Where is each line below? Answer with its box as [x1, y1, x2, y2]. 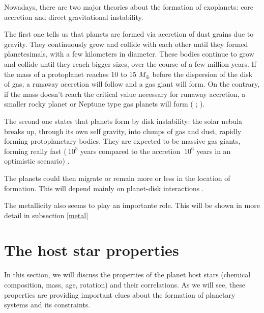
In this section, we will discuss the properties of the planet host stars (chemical [4, 269, 251, 280]
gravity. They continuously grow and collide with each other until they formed [4, 38, 248, 49]
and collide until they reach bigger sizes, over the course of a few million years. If [4, 58, 256, 69]
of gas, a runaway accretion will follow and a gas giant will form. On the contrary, [4, 79, 260, 89]
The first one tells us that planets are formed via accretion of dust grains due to [4, 29, 254, 39]
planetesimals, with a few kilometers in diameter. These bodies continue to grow [4, 48, 254, 59]
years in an [196, 145, 231, 156]
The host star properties [4, 240, 179, 260]
